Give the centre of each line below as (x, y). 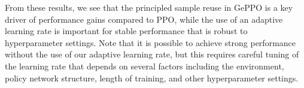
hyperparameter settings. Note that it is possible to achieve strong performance (151, 42)
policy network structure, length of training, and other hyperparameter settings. (152, 78)
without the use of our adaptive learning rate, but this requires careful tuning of (152, 54)
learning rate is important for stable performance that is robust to (126, 31)
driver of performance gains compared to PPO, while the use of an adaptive (144, 19)
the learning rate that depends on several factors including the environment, (145, 66)
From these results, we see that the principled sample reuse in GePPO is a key (149, 7)
